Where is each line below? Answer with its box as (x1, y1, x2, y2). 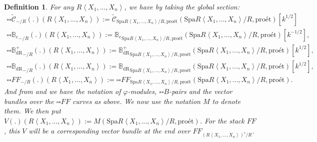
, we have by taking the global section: (124, 1, 239, 11)
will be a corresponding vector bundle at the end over (28, 125, 190, 135)
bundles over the (4, 95, 54, 106)
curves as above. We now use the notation (72, 95, 200, 106)
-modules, (127, 86, 157, 96)
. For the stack (199, 115, 244, 125)
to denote (212, 95, 241, 106)
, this (4, 125, 20, 135)
